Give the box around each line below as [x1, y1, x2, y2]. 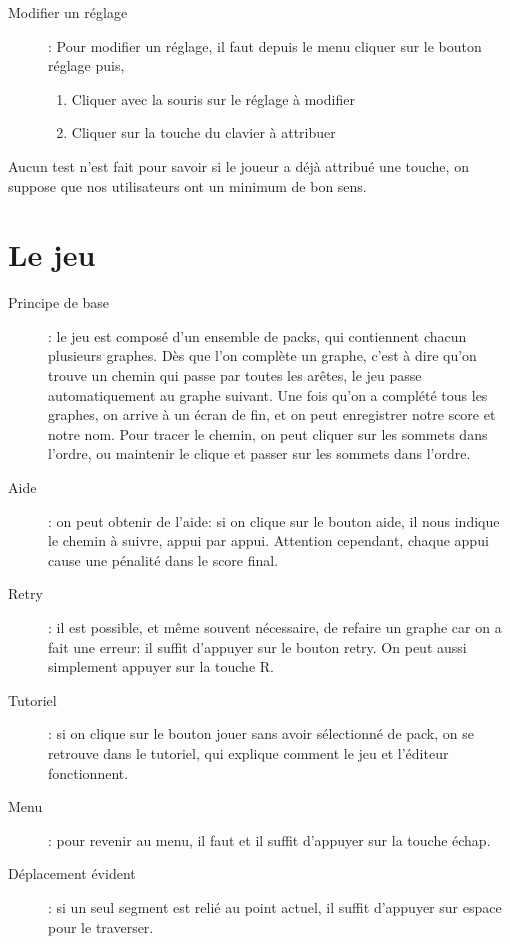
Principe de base [8, 292, 110, 313]
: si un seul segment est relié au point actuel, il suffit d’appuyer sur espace [48, 896, 502, 917]
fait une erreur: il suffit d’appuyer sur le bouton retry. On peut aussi [48, 636, 467, 657]
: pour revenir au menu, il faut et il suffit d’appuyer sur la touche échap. [48, 829, 491, 850]
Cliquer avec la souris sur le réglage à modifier [71, 88, 355, 109]
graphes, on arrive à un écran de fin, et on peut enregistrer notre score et [48, 404, 496, 425]
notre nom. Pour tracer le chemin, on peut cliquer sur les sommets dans [48, 423, 488, 444]
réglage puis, [48, 55, 125, 76]
